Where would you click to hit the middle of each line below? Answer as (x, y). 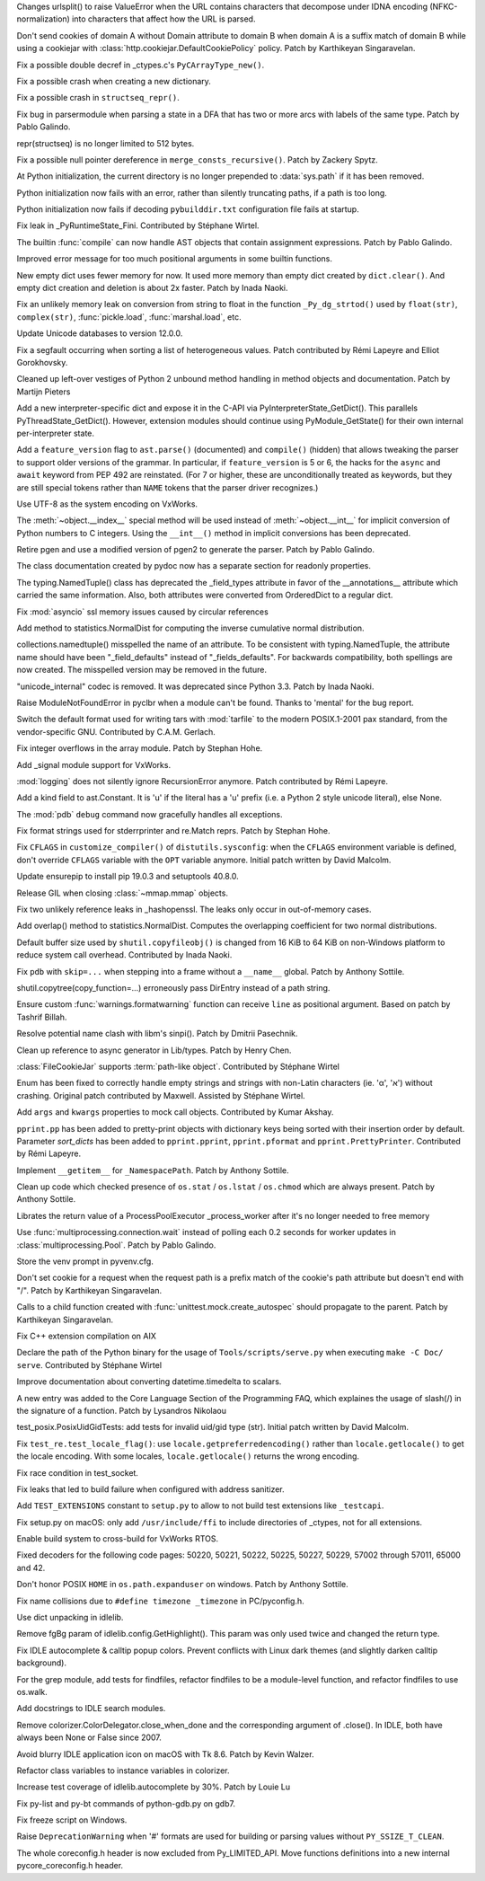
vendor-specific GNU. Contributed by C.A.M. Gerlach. (116, 731)
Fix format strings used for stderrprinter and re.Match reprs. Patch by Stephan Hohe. (173, 831)
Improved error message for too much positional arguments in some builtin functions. (174, 259)
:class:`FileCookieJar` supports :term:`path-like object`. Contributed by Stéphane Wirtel (178, 1066)
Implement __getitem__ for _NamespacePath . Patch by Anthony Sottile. (153, 1170)
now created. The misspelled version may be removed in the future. (141, 670)
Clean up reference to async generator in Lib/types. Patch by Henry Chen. (154, 1050)
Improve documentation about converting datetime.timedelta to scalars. (149, 1382)
